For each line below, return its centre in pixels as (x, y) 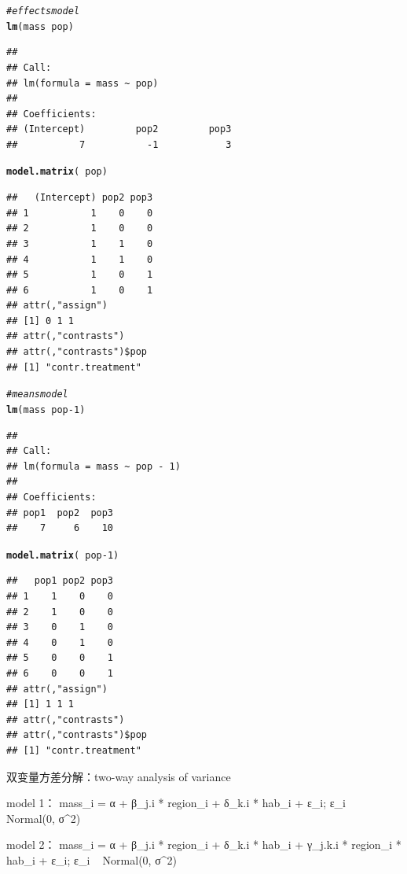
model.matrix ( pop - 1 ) (63, 555)
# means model (37, 395)
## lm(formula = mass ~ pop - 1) (93, 466)
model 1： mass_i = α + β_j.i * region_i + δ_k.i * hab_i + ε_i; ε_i (176, 803)
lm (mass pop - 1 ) (46, 409)
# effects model (43, 11)
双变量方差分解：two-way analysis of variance (119, 776)
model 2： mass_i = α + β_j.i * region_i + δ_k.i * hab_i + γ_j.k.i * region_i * (204, 844)
